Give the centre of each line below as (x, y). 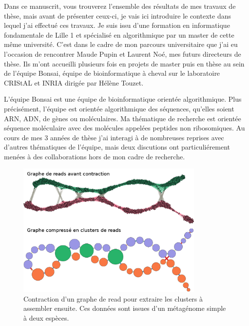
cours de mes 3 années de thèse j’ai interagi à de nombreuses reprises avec (114, 137)
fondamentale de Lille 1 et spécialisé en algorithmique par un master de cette (119, 34)
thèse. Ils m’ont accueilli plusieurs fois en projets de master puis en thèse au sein (124, 63)
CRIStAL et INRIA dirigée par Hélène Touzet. (74, 82)
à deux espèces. (46, 317)
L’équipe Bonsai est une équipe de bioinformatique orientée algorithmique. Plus (123, 99)
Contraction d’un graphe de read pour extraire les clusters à (113, 298)
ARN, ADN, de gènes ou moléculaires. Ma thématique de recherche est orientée (123, 118)
